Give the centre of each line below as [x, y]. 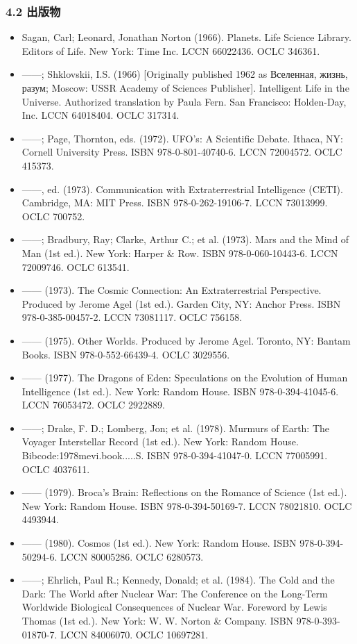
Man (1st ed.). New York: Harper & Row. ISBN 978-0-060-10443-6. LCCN [180, 253]
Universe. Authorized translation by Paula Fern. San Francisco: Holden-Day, [184, 101]
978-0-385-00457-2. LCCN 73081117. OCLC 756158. [132, 317]
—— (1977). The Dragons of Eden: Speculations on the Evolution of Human [185, 378]
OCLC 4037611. [56, 469]
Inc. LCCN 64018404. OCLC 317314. [101, 115]
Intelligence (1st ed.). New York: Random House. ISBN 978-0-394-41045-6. [180, 391]
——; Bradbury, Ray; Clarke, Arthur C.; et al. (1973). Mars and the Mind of [185, 239]
